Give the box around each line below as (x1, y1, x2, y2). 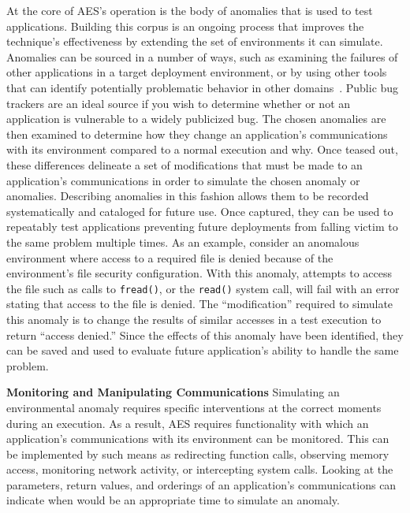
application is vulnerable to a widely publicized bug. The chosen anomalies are (6, 110, 386, 127)
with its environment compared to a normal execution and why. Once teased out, (6, 141, 398, 158)
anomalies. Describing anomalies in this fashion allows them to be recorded (6, 188, 369, 204)
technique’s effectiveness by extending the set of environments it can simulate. (6, 33, 383, 50)
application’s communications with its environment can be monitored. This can (6, 430, 389, 447)
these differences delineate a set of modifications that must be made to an (6, 156, 363, 173)
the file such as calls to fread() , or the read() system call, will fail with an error (6, 280, 400, 296)
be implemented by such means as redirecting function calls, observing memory (6, 445, 389, 462)
